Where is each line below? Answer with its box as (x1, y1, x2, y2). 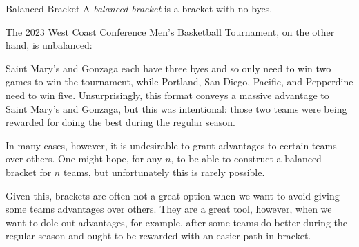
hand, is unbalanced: (6, 38, 93, 52)
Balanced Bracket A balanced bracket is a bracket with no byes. (6, 1, 273, 15)
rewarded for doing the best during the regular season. (6, 115, 235, 129)
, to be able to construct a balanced (171, 151, 322, 166)
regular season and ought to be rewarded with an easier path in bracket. (6, 228, 311, 243)
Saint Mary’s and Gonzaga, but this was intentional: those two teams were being (6, 101, 347, 116)
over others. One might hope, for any (6, 151, 162, 166)
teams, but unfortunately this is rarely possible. (63, 164, 265, 179)
